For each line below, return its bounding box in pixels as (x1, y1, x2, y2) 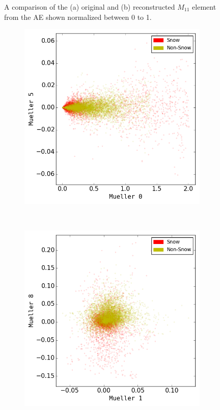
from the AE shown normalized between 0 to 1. (4, 11, 152, 22)
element (192, 2, 216, 12)
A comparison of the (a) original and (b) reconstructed (4, 2, 175, 12)
